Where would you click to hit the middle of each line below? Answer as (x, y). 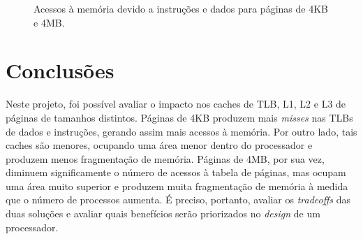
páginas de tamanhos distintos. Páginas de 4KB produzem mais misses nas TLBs (179, 117)
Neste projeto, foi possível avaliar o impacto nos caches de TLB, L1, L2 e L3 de (176, 104)
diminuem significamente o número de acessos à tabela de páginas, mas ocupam (176, 172)
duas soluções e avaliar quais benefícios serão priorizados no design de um (163, 213)
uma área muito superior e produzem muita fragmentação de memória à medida (177, 186)
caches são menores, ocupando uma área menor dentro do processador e (159, 145)
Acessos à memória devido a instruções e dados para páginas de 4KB (181, 8)
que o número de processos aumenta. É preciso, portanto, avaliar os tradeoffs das (178, 200)
